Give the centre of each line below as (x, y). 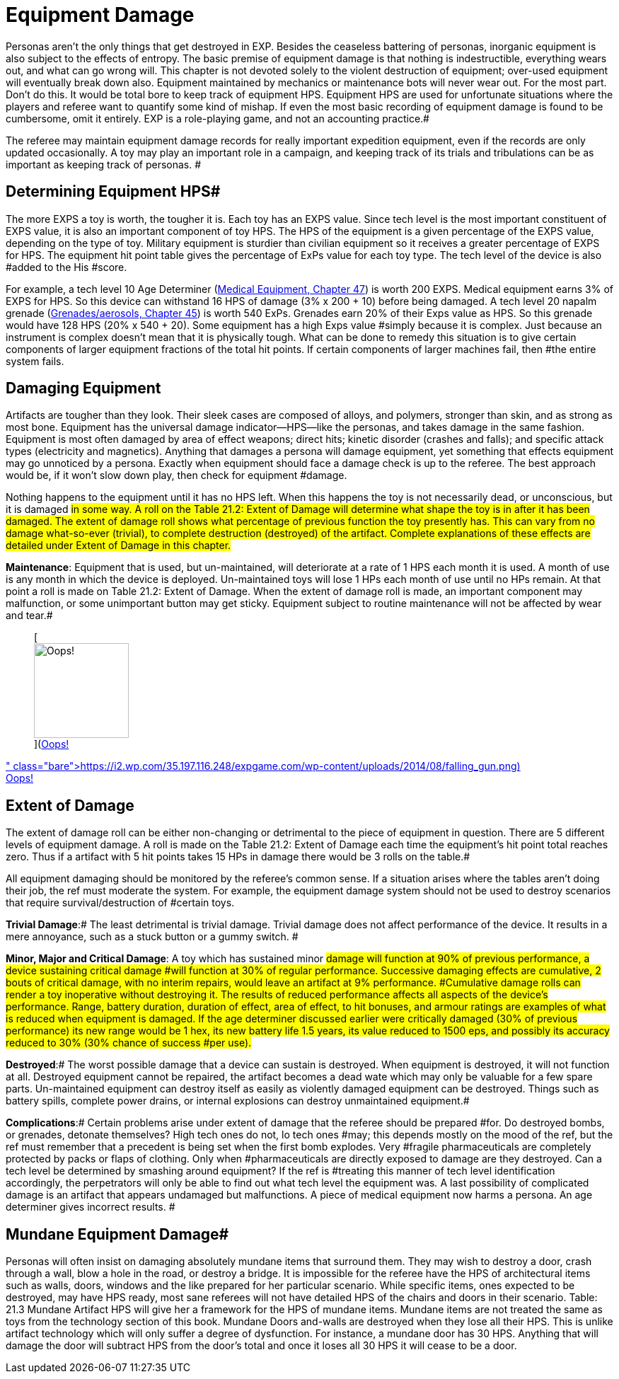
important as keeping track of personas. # (104, 164)
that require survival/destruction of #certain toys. (120, 903)
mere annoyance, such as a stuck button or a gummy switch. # (152, 937)
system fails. (35, 361)
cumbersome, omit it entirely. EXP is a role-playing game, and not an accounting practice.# (218, 118)
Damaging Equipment (83, 388)
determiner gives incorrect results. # (91, 1207)
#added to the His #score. (66, 267)
